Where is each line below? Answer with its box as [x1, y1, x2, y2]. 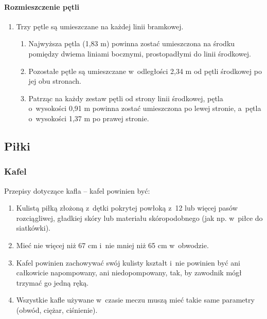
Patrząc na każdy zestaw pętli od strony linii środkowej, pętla [28, 92, 223, 103]
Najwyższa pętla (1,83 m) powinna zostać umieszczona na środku [28, 38, 235, 49]
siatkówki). [16, 222, 50, 233]
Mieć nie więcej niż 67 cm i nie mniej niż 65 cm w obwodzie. [16, 239, 209, 250]
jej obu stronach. [28, 76, 82, 86]
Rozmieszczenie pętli [4, 1, 79, 12]
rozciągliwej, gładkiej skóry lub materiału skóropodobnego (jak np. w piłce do [16, 212, 263, 223]
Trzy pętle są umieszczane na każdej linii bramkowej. [16, 21, 184, 31]
